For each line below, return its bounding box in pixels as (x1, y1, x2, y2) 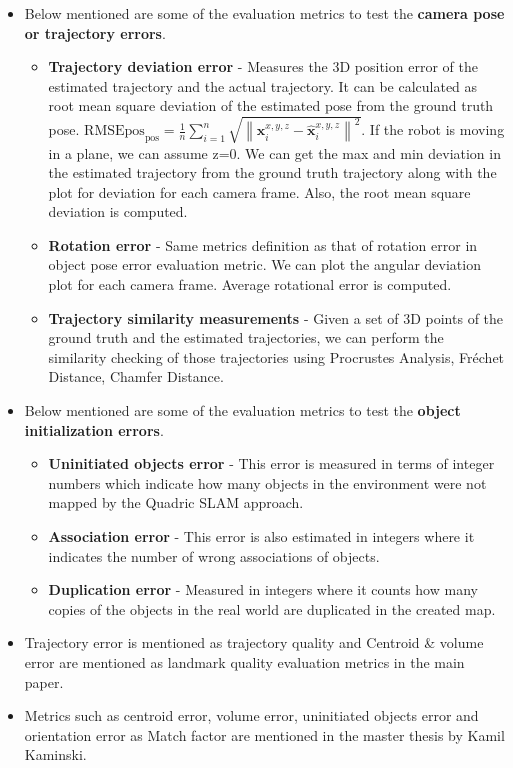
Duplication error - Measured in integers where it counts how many (48, 579, 478, 600)
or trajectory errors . (24, 22, 166, 43)
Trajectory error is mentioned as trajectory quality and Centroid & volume (24, 632, 484, 653)
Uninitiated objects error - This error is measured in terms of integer (48, 453, 495, 474)
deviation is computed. (48, 201, 188, 222)
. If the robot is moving (361, 119, 505, 140)
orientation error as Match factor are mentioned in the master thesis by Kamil (24, 724, 505, 745)
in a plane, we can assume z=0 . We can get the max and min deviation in (48, 142, 501, 163)
